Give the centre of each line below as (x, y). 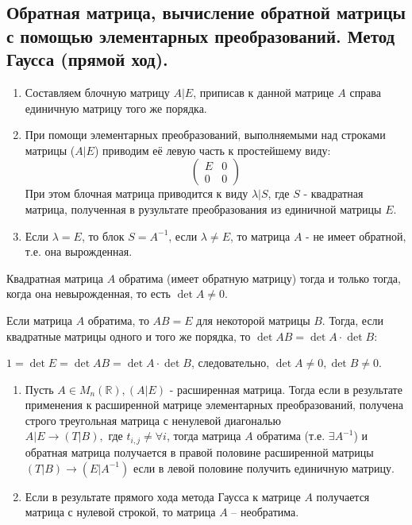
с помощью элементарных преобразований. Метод (201, 35)
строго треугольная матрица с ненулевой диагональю (153, 420)
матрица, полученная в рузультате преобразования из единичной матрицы (203, 208)
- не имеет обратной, (356, 235)
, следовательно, (230, 363)
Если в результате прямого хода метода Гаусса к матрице (163, 496)
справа (365, 92)
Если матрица (40, 320)
